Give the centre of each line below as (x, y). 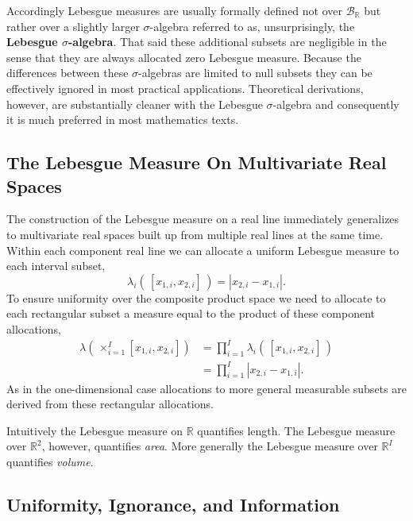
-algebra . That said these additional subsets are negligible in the (227, 42)
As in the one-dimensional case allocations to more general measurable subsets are (206, 388)
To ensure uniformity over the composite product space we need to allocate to (196, 297)
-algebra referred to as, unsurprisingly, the (252, 26)
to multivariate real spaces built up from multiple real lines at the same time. (195, 234)
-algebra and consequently (336, 104)
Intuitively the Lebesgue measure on (95, 430)
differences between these (68, 73)
